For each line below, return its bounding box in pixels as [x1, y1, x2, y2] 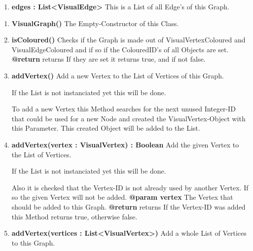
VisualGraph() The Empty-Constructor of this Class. [11, 18, 179, 28]
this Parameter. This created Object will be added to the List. [11, 123, 200, 133]
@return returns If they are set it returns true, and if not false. [11, 54, 206, 64]
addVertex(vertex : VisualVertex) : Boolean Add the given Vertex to [11, 139, 239, 149]
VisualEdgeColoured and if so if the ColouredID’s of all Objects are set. [11, 44, 229, 54]
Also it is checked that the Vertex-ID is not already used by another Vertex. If [11, 182, 249, 192]
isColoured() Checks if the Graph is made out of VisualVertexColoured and [11, 35, 246, 45]
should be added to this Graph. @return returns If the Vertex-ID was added [11, 201, 246, 212]
